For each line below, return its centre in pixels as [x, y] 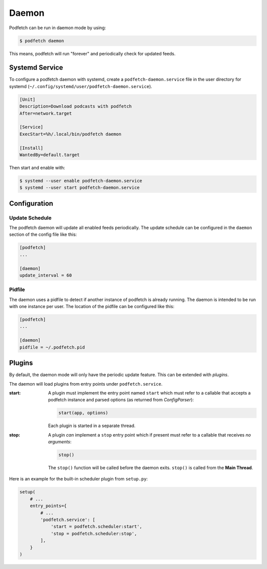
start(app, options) [83, 413]
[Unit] [27, 99]
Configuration [31, 203]
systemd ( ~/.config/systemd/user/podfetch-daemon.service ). [81, 86]
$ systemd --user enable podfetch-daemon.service [81, 181]
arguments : [60, 442]
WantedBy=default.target [50, 155]
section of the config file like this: [43, 234]
